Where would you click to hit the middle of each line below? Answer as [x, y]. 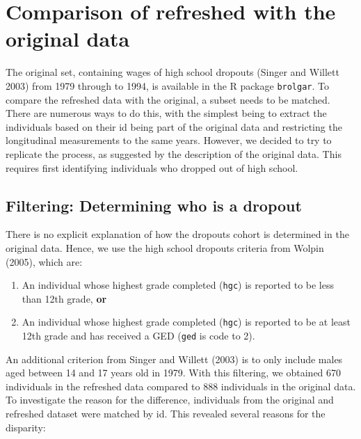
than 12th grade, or [64, 298]
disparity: [26, 427]
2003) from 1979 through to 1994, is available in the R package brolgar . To [168, 85]
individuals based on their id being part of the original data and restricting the [174, 126]
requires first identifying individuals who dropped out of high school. [152, 167]
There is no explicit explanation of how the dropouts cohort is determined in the [177, 234]
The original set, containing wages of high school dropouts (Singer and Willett [173, 72]
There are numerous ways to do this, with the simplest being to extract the [166, 113]
